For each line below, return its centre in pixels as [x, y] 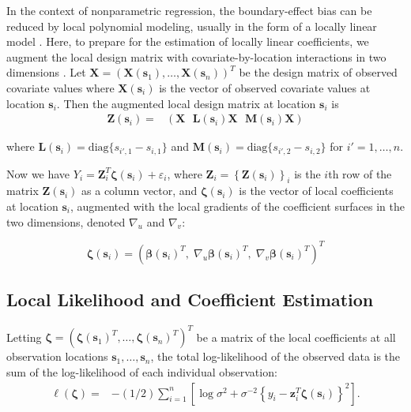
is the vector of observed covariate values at [265, 87]
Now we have [38, 173]
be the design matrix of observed [318, 72]
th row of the [360, 173]
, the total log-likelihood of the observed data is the [275, 356]
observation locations [57, 356]
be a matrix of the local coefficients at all [296, 337]
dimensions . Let [46, 72]
